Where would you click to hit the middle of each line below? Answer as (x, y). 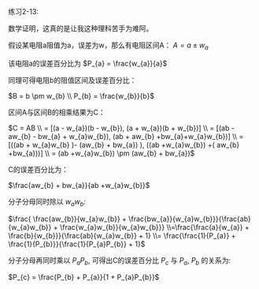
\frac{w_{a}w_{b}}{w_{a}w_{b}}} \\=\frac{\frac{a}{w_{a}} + (154, 227)
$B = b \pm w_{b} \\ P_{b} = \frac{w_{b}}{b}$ (81, 96)
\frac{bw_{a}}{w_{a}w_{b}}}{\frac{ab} (190, 219)
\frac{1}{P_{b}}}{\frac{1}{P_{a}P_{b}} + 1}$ (77, 244)
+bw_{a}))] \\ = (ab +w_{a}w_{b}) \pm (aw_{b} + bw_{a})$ (102, 153)
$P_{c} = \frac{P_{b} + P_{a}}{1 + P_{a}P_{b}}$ (84, 277)
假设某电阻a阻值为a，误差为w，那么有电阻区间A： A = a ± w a (108, 46)
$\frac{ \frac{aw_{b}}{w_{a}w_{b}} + (68, 219)
